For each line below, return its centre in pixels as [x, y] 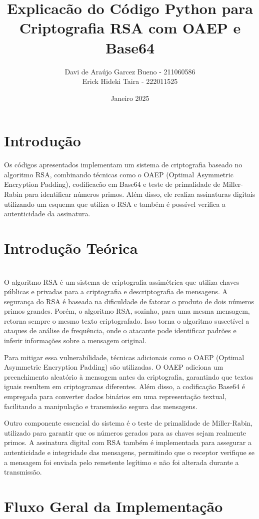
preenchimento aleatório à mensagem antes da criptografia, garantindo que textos [129, 376]
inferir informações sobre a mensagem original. [75, 340]
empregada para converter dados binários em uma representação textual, [115, 396]
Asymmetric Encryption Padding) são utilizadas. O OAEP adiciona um [114, 367]
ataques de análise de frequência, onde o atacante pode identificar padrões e [120, 330]
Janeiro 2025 [130, 98]
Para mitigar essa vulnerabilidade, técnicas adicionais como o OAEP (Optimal [124, 357]
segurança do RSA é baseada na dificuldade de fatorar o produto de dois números [129, 301]
